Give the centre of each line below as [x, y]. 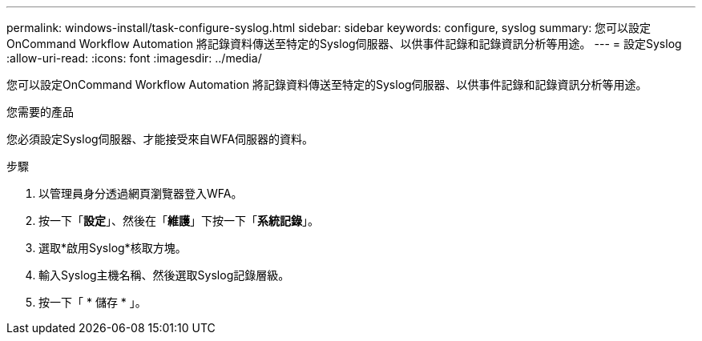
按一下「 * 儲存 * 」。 [93, 302]
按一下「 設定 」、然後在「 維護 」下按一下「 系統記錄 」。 [179, 221]
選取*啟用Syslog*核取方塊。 [113, 248]
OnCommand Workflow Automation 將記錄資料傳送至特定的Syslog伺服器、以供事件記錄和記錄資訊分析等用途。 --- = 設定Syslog [344, 44]
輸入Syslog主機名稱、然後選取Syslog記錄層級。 [164, 275]
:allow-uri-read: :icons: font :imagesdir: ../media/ [134, 58]
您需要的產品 [40, 112]
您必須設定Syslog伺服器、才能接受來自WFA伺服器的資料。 [160, 139]
